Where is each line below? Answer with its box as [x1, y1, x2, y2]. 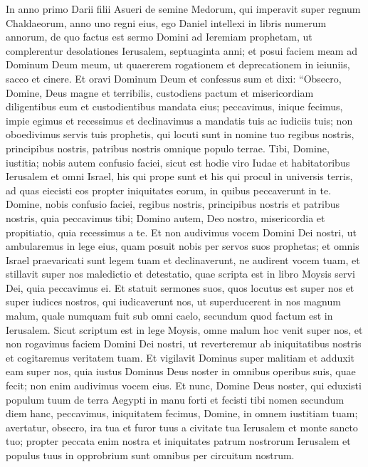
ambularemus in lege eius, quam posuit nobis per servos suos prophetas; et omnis [6, 238, 359, 253]
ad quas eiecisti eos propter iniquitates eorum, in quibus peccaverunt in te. [6, 182, 332, 197]
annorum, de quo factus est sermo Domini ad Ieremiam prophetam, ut [6, 29, 312, 44]
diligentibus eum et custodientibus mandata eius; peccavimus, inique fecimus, [6, 99, 343, 114]
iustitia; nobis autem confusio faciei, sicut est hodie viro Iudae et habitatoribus [6, 154, 350, 169]
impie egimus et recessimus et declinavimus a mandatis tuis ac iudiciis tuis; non [6, 112, 353, 127]
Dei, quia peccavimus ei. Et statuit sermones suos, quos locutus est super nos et [6, 280, 354, 295]
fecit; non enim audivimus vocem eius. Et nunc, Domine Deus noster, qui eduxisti [6, 378, 362, 393]
